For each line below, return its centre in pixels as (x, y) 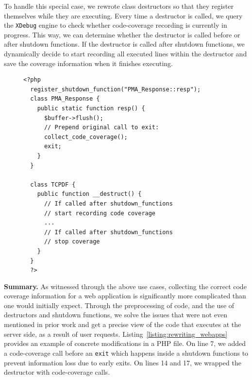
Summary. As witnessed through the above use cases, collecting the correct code (125, 286)
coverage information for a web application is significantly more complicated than (125, 296)
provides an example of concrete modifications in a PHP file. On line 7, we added (125, 343)
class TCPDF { (53, 184)
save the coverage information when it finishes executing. (88, 63)
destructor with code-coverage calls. (57, 372)
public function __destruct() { (89, 194)
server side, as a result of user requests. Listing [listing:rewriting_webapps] (116, 334)
